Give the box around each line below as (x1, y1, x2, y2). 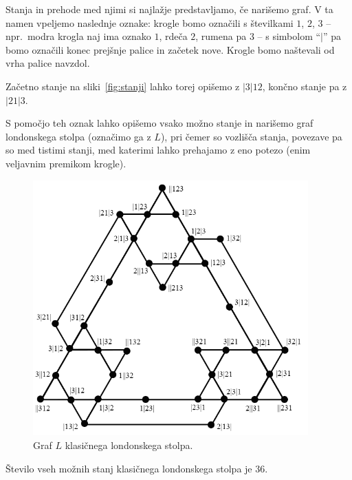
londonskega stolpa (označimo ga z (5, 129, 151, 143)
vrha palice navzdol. (5, 56, 90, 70)
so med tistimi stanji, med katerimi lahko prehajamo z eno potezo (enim (5, 143, 311, 157)
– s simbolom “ (257, 29, 321, 43)
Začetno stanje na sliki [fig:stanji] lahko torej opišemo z (5, 79, 240, 93)
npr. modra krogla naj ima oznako (5, 29, 151, 43)
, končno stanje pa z (262, 79, 347, 93)
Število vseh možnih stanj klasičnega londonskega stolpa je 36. (5, 461, 268, 475)
